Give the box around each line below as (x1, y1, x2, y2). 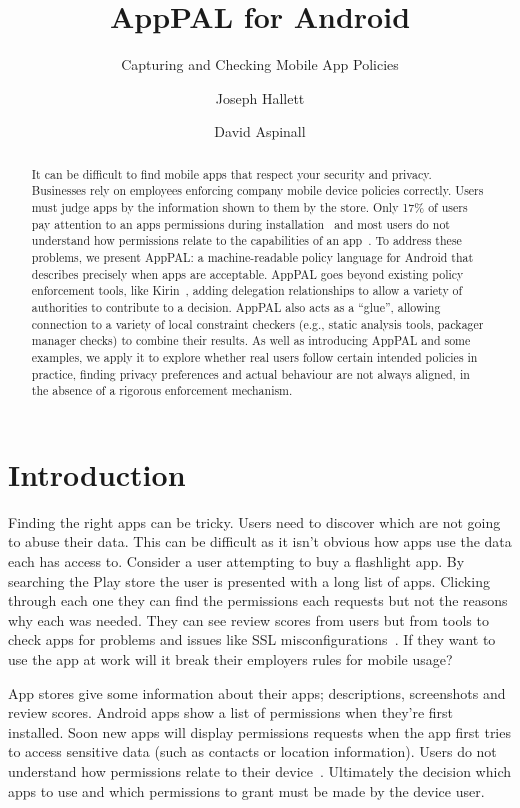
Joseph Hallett (215, 87, 305, 108)
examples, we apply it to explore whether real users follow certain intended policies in (31, 348, 478, 365)
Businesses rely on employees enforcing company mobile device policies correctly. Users (31, 182, 484, 199)
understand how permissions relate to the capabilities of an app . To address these (31, 232, 462, 249)
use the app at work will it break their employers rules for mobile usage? (8, 648, 453, 669)
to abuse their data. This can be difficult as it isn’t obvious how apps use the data (8, 531, 512, 552)
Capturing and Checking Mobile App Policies (121, 54, 399, 75)
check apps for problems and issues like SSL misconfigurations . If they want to (8, 629, 496, 650)
